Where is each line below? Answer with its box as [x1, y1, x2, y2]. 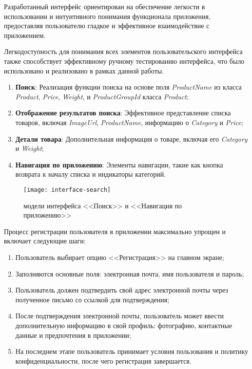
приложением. [4, 30, 46, 40]
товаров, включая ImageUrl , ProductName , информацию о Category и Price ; [15, 117, 243, 127]
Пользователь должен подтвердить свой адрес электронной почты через [15, 285, 228, 295]
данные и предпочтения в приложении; [15, 330, 131, 340]
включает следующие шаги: [4, 236, 86, 246]
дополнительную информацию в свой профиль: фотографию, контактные [15, 320, 232, 330]
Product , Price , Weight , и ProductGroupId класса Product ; [15, 91, 189, 101]
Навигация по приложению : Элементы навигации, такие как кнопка [15, 159, 223, 169]
